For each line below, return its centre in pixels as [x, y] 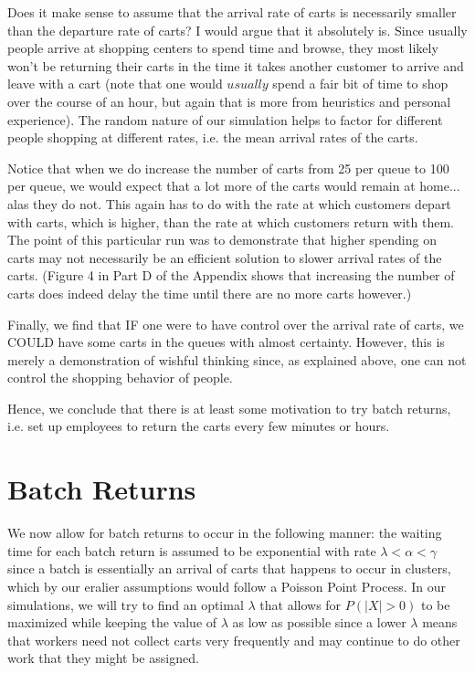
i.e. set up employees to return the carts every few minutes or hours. [199, 426]
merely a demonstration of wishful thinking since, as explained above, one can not [237, 359]
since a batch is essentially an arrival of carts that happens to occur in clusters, [229, 568]
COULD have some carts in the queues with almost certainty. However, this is [226, 342]
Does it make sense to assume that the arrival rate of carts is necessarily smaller [232, 12]
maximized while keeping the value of [112, 622]
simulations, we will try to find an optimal [126, 604]
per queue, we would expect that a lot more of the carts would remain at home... [234, 186]
